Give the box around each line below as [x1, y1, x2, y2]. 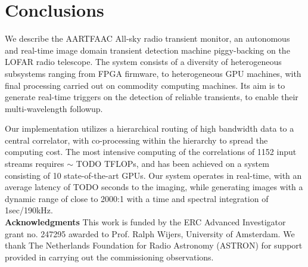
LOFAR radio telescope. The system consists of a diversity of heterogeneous [5, 55, 282, 68]
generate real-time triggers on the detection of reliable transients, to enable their [5, 91, 298, 103]
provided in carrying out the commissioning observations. [5, 250, 214, 263]
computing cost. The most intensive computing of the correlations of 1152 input [5, 145, 297, 158]
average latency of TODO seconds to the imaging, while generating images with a [5, 181, 303, 193]
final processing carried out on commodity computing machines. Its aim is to [5, 79, 285, 91]
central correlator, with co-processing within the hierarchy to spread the [5, 133, 268, 146]
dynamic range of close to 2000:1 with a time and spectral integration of [5, 192, 269, 204]
